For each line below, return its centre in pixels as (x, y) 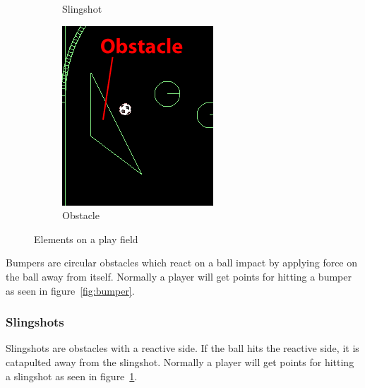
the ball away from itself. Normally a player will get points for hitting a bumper (179, 276)
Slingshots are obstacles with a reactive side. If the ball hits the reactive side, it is (182, 348)
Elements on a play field (86, 239)
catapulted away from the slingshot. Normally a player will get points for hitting (180, 361)
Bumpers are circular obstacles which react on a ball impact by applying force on (182, 263)
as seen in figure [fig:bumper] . (70, 290)
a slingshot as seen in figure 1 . (72, 376)
